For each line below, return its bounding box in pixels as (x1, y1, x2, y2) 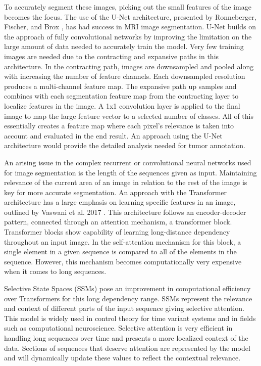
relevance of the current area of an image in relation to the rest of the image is (4, 177, 247, 188)
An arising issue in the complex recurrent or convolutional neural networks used (4, 157, 251, 167)
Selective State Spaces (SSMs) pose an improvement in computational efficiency (4, 283, 251, 294)
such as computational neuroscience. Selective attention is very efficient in (4, 323, 233, 333)
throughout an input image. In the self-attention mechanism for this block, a (4, 236, 241, 247)
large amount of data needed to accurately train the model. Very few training (4, 41, 244, 52)
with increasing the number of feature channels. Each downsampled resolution (4, 71, 245, 81)
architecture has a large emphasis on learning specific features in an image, (4, 197, 236, 207)
